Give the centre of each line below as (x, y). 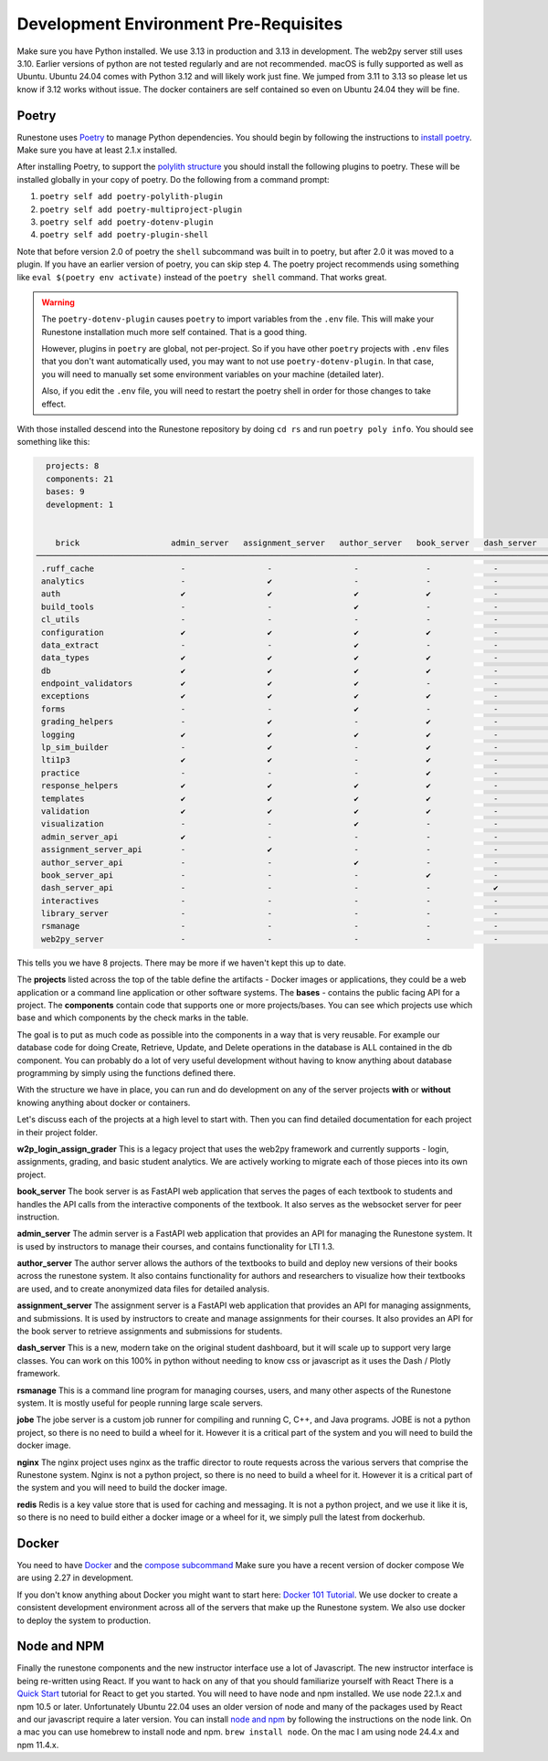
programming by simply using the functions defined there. (126, 1072)
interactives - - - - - (270, 901)
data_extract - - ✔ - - (270, 645)
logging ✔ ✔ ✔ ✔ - (270, 734)
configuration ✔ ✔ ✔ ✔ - (270, 632)
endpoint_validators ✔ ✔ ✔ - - (270, 684)
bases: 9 (65, 492)
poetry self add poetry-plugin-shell (124, 235)
